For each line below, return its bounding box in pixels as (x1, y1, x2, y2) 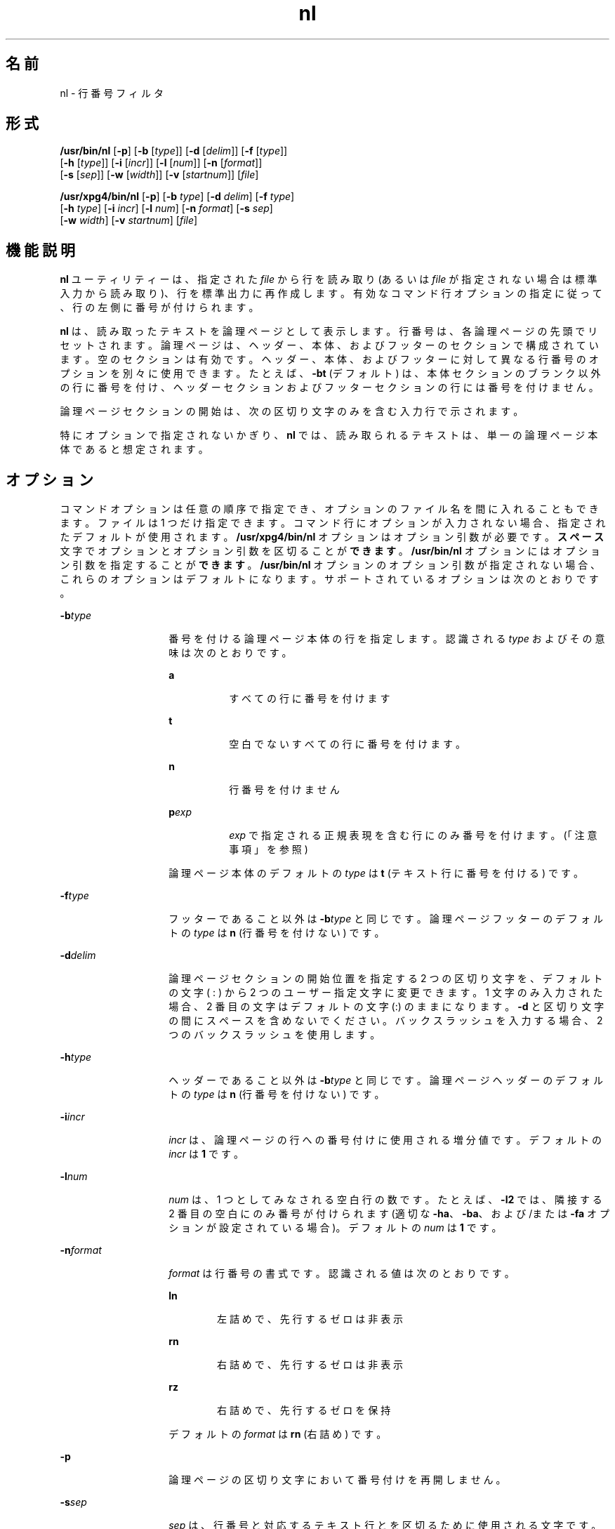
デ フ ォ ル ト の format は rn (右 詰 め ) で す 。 (168, 1428, 387, 1441)
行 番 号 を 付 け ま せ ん (229, 783, 340, 796)
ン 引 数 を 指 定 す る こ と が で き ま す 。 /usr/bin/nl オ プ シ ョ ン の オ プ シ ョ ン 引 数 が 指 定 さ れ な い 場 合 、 (60, 559, 601, 571)
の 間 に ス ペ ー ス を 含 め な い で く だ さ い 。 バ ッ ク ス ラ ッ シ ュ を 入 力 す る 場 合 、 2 (168, 1014, 603, 1027)
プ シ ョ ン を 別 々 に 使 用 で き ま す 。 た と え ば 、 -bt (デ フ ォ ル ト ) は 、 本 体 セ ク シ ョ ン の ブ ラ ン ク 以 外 (60, 367, 601, 380)
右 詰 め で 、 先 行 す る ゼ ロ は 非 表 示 (217, 1358, 404, 1371)
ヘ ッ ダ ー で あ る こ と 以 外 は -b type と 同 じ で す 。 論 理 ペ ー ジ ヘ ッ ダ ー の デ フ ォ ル (168, 1074, 603, 1087)
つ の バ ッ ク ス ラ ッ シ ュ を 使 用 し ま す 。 (168, 1028, 381, 1041)
